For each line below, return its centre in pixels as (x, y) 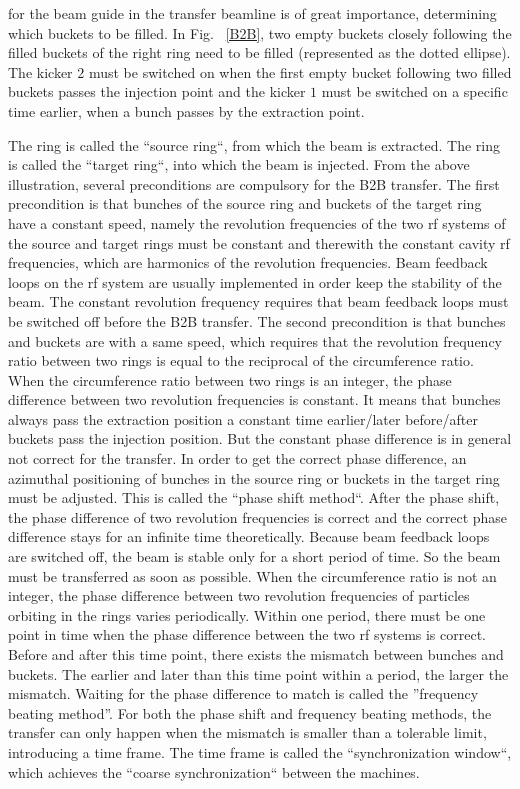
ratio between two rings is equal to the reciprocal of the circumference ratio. (241, 360)
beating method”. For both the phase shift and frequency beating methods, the (250, 712)
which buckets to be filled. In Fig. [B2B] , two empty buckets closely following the (260, 32)
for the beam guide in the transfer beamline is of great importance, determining (252, 13)
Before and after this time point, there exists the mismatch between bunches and (256, 654)
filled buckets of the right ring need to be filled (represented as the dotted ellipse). (259, 52)
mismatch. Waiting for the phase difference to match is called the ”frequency (243, 693)
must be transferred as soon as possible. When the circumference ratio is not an (252, 575)
